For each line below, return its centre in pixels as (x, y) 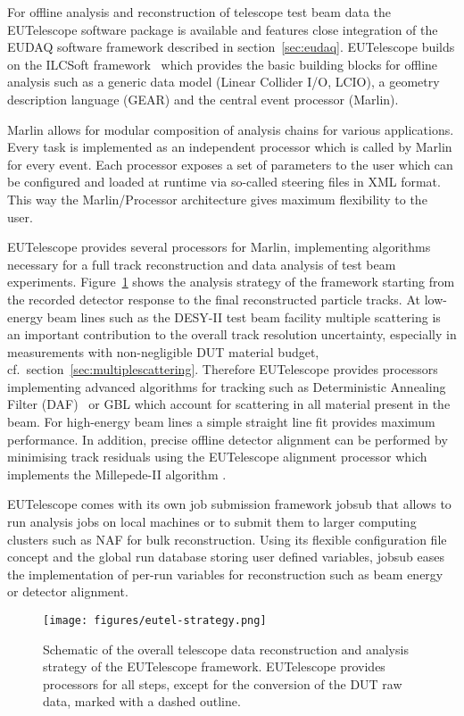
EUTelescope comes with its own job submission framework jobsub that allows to (229, 504)
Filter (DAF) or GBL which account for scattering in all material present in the (229, 404)
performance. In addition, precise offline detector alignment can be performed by (228, 439)
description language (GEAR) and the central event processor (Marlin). (203, 99)
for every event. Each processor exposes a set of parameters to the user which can (230, 164)
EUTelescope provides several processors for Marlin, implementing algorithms (219, 247)
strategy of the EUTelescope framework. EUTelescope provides (214, 666)
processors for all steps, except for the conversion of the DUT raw (223, 683)
